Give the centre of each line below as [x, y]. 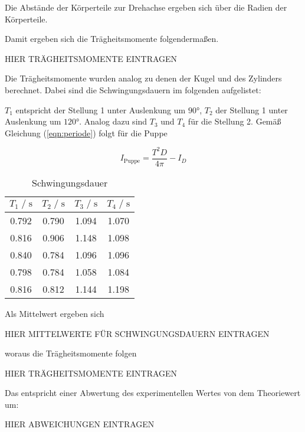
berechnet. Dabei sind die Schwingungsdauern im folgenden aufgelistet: [133, 89]
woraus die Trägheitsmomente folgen [71, 353]
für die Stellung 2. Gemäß [235, 121]
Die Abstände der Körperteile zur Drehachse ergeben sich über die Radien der [146, 7]
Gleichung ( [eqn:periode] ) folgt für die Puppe [86, 132]
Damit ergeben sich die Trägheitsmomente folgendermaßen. [112, 39]
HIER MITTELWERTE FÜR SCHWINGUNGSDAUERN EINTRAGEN [137, 333]
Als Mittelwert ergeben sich [55, 313]
